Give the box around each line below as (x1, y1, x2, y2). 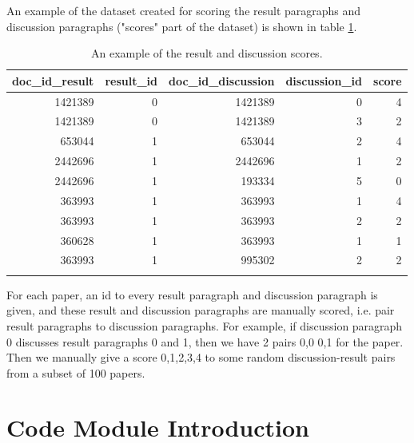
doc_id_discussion (169, 72, 275, 89)
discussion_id (285, 72, 363, 89)
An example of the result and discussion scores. (91, 45, 323, 61)
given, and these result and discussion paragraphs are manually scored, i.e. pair (6, 302, 395, 318)
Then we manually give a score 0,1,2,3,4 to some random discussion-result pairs (6, 349, 396, 366)
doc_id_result (12, 72, 94, 89)
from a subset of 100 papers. (6, 364, 145, 381)
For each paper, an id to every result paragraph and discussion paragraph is (6, 286, 378, 303)
